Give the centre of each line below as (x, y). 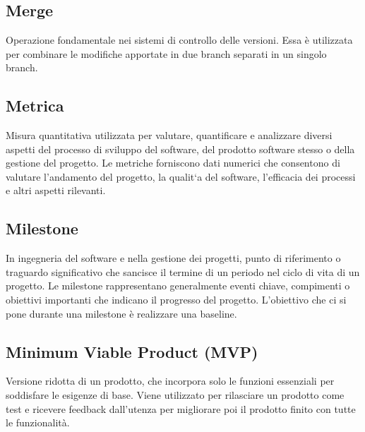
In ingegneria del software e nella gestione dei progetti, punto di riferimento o (173, 258)
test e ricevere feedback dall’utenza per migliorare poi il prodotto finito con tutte (181, 408)
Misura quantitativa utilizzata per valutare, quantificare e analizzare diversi (169, 134)
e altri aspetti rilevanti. (56, 190)
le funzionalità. (38, 422)
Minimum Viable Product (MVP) (132, 351)
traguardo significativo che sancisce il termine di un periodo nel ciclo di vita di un (183, 271)
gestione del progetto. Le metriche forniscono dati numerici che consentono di (173, 163)
